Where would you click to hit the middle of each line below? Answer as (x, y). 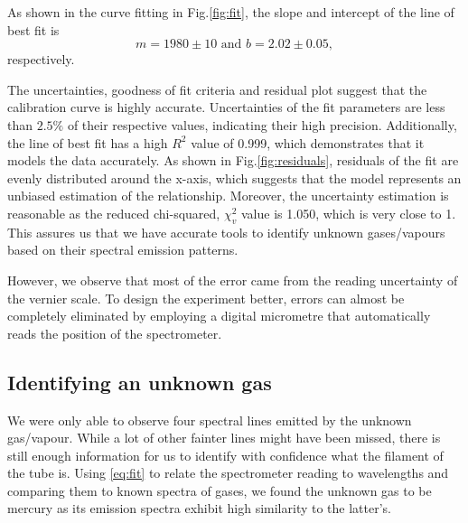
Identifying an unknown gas (140, 382)
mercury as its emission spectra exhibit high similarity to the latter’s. (199, 508)
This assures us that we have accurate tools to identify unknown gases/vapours (226, 232)
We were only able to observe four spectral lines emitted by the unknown (210, 420)
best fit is (33, 29)
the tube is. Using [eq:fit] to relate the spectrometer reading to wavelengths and (228, 473)
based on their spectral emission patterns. (123, 250)
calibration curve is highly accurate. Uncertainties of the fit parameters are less (226, 107)
